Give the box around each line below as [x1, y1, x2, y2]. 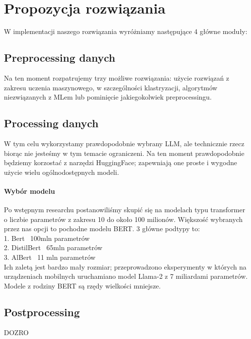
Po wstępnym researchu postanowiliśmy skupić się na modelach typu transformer [4, 204, 245, 215]
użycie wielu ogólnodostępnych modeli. [4, 167, 119, 177]
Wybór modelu [4, 186, 55, 196]
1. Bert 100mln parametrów [4, 233, 90, 243]
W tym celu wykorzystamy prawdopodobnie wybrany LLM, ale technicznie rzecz [4, 138, 245, 148]
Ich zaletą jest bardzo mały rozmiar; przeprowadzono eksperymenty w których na [4, 261, 247, 271]
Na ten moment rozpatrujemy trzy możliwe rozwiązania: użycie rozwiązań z [4, 72, 229, 83]
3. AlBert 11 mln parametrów [4, 252, 96, 262]
